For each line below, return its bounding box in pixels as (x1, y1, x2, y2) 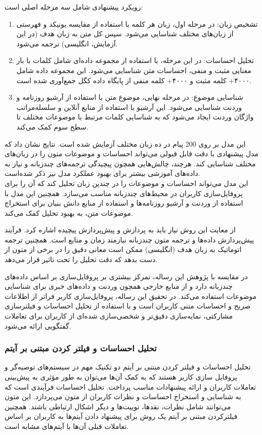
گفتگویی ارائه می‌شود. (5, 320, 72, 331)
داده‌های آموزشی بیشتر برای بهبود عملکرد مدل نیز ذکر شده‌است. (5, 168, 201, 178)
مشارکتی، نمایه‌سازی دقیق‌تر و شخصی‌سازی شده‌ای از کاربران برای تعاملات (5, 310, 233, 321)
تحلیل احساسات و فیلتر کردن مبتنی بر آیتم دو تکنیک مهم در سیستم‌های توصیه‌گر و (5, 361, 251, 372)
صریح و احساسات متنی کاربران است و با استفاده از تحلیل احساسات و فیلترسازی (5, 300, 251, 311)
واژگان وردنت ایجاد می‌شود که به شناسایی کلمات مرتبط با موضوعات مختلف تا (16, 111, 254, 122)
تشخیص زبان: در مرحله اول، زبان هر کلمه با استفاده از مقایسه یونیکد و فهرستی (16, 18, 258, 29)
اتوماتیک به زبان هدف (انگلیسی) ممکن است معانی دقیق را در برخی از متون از (5, 244, 242, 255)
